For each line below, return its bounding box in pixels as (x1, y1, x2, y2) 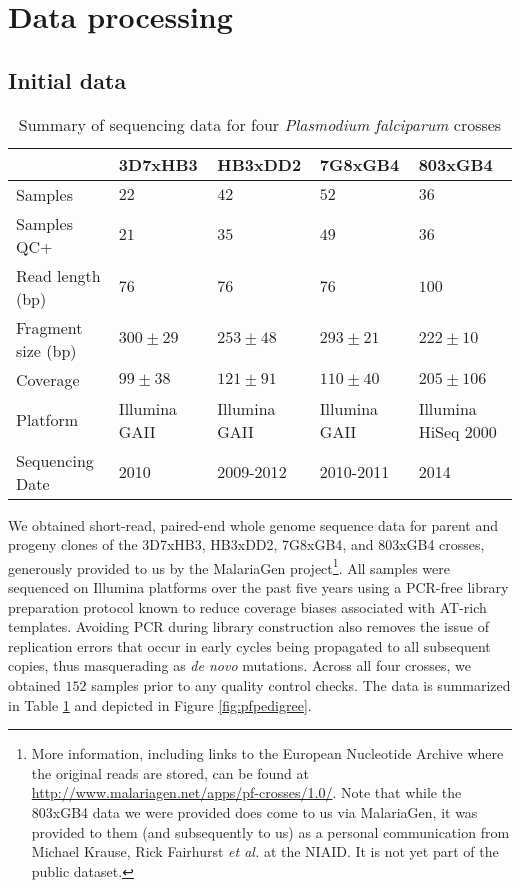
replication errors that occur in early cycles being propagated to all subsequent (8, 635, 491, 656)
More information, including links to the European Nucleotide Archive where (31, 743, 504, 764)
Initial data (8, 64, 127, 95)
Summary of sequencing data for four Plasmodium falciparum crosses (18, 112, 502, 136)
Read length (16, 263, 101, 287)
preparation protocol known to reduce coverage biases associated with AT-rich (8, 596, 487, 617)
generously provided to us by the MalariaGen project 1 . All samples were (8, 554, 451, 578)
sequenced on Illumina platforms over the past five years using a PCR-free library (8, 577, 509, 598)
